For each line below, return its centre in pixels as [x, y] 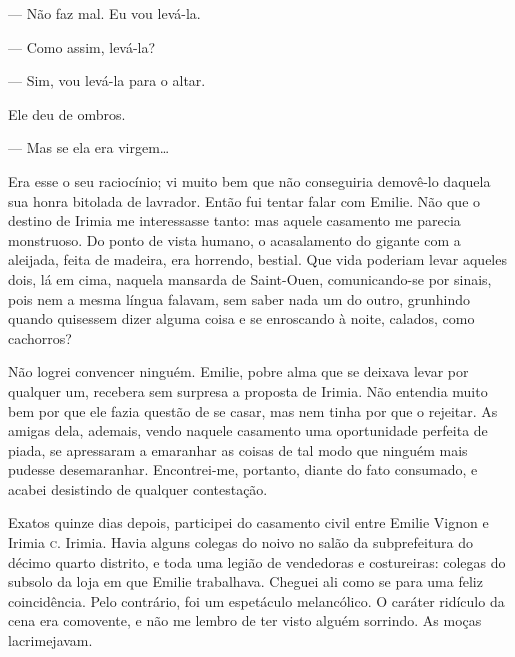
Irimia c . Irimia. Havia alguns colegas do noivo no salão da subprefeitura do [241, 542]
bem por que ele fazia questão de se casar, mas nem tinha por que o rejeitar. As [253, 410]
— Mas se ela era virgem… [89, 147]
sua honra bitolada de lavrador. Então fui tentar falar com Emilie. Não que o [244, 200]
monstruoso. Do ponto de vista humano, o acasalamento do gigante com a [234, 239]
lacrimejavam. [50, 640]
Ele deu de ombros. [67, 113]
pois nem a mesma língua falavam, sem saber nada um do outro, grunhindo [239, 298]
